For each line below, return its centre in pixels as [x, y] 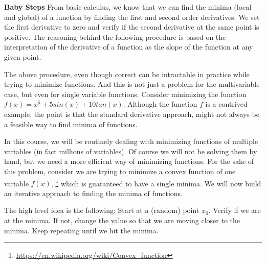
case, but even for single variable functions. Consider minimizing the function [125, 94]
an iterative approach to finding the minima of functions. [94, 193]
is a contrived [226, 104]
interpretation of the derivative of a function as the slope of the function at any [129, 47]
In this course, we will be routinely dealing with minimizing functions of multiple [131, 141]
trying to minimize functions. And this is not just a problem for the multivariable [132, 84]
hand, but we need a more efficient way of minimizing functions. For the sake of [129, 161]
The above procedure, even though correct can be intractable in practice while [127, 74]
